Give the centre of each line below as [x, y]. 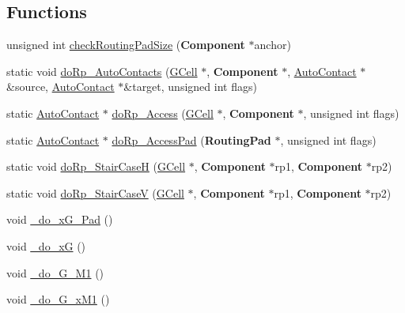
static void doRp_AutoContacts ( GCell [102, 71]
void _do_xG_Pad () [60, 219]
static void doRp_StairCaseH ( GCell [96, 166]
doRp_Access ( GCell [163, 113]
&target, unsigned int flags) [190, 87]
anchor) [273, 45]
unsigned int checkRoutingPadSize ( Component [126, 45]
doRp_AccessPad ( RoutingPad [191, 140]
